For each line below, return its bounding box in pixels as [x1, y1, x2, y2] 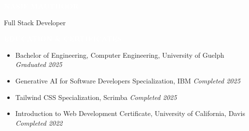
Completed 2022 [15, 117, 63, 128]
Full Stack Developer [4, 17, 66, 27]
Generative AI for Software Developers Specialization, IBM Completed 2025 [15, 75, 241, 85]
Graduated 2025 [15, 59, 62, 69]
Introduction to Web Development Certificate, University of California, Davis [15, 108, 246, 118]
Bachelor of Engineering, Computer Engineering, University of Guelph [15, 49, 224, 60]
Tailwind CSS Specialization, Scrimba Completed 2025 [15, 92, 177, 102]
